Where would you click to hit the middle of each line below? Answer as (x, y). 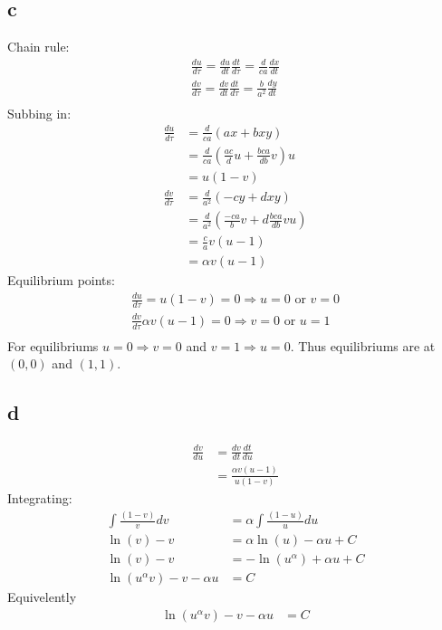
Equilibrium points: (61, 280)
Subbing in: (39, 113)
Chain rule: (38, 47)
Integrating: (40, 498)
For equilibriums (53, 345)
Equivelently (42, 597)
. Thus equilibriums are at (363, 345)
